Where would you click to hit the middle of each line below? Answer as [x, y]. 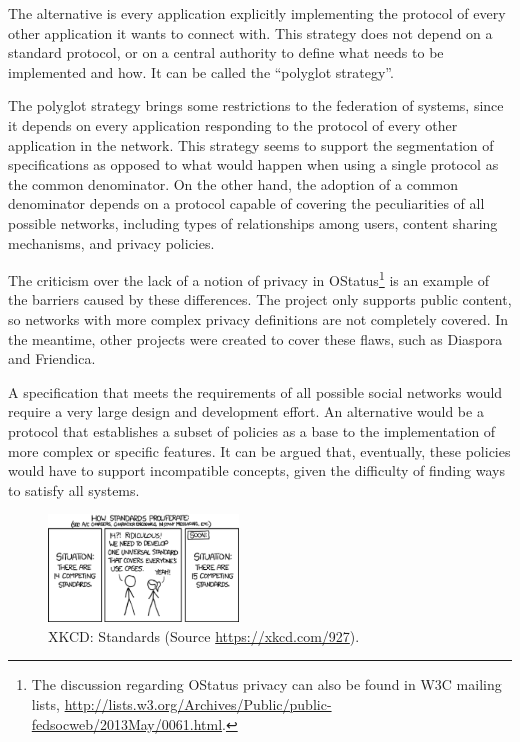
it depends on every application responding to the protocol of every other [233, 124]
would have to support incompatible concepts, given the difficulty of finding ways [256, 470]
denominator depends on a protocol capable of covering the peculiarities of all [246, 203]
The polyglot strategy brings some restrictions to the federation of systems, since [256, 105]
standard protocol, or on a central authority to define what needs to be [226, 52]
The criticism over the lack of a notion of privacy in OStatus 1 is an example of [249, 278]
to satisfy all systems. [74, 489]
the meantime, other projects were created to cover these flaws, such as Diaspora [255, 338]
